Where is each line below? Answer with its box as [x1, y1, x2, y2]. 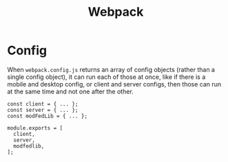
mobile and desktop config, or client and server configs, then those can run [7, 80, 222, 88]
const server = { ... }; [7, 106, 79, 113]
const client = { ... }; [7, 100, 79, 107]
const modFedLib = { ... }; [7, 113, 88, 119]
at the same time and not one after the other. [7, 87, 134, 95]
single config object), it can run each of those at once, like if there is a [7, 73, 206, 81]
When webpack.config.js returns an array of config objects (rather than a [7, 65, 216, 73]
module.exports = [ [7, 124, 63, 131]
